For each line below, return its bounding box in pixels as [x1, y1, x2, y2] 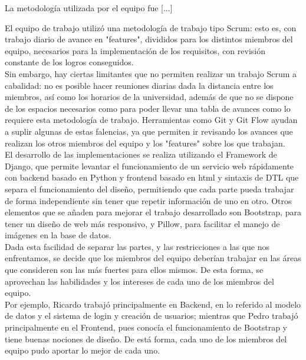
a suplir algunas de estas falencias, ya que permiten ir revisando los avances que [5, 125, 293, 137]
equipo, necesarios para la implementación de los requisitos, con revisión [5, 44, 265, 56]
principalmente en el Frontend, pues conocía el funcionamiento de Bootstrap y [5, 321, 288, 334]
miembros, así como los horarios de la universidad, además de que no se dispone [5, 91, 294, 103]
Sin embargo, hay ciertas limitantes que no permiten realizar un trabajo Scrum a [5, 67, 297, 79]
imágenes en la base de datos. [5, 229, 111, 241]
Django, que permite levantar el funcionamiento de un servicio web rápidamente [5, 159, 294, 172]
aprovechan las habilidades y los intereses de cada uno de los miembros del [5, 275, 274, 287]
